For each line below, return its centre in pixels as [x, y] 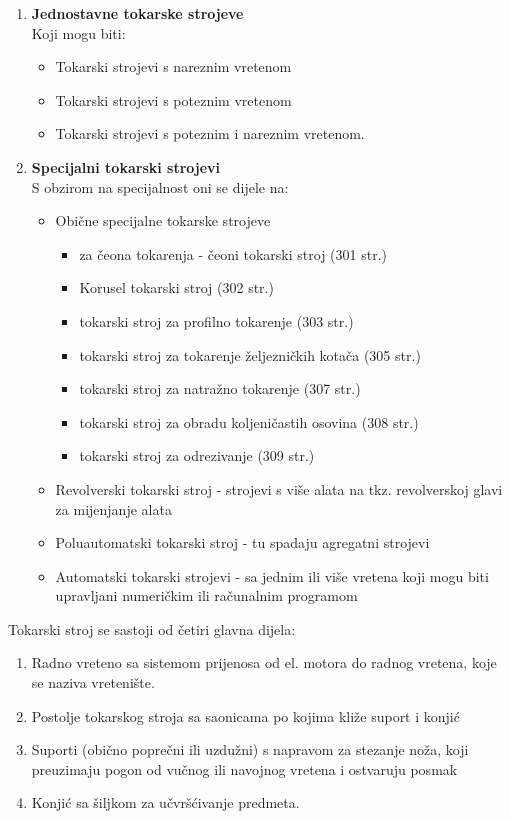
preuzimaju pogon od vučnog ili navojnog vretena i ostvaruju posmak [244, 768]
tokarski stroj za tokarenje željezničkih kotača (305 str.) [250, 354]
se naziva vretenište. [93, 682]
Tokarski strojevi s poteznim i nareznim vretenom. [210, 133]
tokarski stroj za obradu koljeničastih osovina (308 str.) [249, 421]
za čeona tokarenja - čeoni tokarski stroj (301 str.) [233, 253]
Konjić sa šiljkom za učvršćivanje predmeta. [165, 802]
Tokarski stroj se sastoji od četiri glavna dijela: [152, 628]
